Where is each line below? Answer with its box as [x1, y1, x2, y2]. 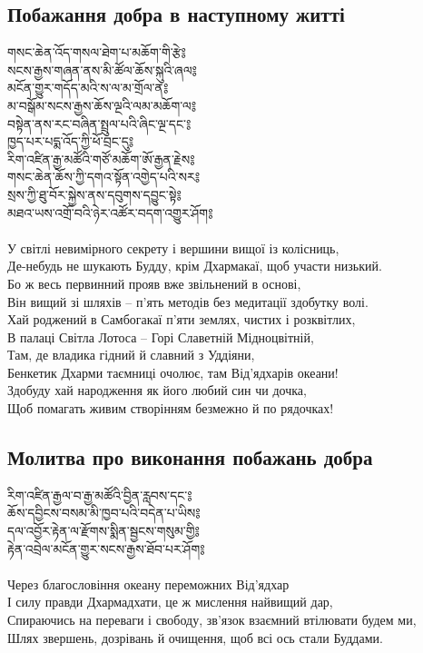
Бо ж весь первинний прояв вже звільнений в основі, [7, 273, 301, 292]
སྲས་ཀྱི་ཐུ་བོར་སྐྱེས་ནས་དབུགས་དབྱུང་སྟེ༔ [7, 184, 182, 203]
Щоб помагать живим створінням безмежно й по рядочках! [7, 399, 334, 418]
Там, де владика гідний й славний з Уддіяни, [7, 345, 255, 364]
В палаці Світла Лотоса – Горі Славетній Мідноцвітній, [7, 327, 314, 346]
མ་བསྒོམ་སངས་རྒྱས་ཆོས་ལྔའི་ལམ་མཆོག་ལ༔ [7, 95, 197, 114]
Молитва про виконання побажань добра [7, 443, 373, 471]
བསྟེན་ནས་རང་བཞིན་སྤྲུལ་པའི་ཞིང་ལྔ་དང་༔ [7, 114, 192, 133]
